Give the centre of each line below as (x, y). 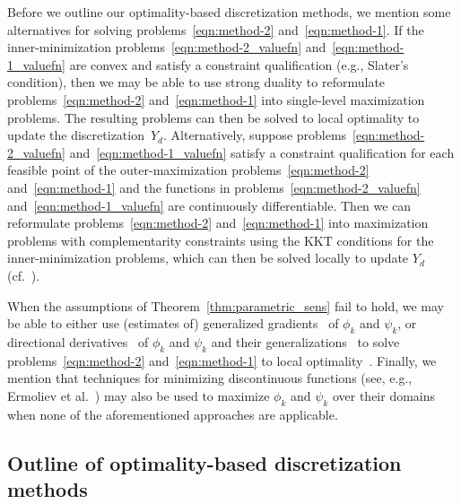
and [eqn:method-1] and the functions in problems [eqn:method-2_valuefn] (214, 187)
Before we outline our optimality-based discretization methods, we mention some (229, 12)
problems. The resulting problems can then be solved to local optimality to (213, 117)
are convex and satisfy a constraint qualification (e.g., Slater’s (239, 64)
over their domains (384, 395)
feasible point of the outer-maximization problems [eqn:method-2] (188, 170)
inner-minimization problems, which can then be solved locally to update (208, 258)
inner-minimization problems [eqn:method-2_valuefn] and (167, 47)
